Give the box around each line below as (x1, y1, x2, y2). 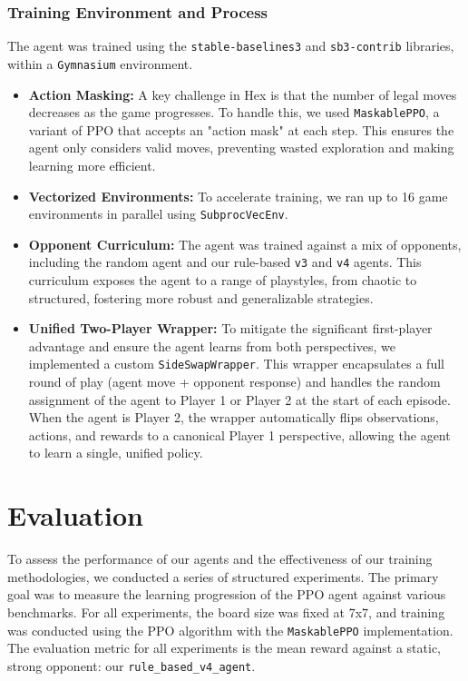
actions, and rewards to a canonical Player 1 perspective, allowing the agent (28, 425, 451, 444)
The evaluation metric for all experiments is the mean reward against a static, (7, 638, 442, 657)
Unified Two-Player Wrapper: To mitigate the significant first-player (28, 319, 433, 338)
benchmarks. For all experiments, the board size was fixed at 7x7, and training (7, 602, 445, 621)
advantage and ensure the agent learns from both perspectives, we (28, 336, 395, 355)
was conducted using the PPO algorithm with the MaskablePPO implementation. (7, 620, 453, 639)
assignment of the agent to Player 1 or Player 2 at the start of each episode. (28, 390, 451, 409)
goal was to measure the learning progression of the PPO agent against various (7, 585, 446, 604)
